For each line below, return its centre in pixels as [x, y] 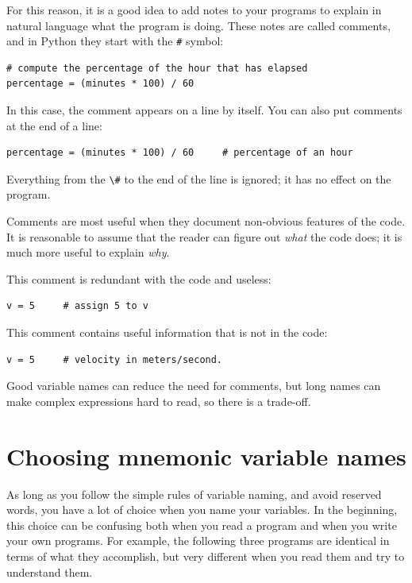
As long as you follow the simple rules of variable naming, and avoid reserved [194, 494]
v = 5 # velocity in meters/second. [115, 359]
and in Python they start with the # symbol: [115, 41]
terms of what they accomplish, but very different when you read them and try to [206, 556]
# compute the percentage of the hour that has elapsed [157, 68]
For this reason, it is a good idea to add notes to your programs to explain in [194, 10]
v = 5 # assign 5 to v [77, 306]
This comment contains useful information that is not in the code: [167, 332]
